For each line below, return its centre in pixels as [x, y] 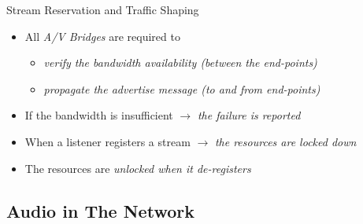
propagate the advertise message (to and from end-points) [182, 88]
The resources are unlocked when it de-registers [138, 168]
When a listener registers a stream [107, 141]
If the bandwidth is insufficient [99, 115]
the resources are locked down [285, 141]
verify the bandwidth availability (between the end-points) [180, 62]
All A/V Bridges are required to [102, 36]
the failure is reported [249, 115]
